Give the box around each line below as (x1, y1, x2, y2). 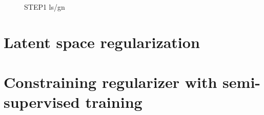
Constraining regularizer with (4, 72, 217, 93)
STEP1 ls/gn (24, 2, 65, 12)
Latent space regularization (4, 31, 200, 52)
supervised (4, 91, 80, 112)
